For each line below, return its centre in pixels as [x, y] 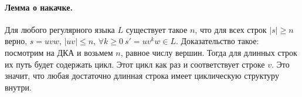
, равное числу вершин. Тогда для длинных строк [209, 52]
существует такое [157, 29]
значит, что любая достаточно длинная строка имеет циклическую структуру [142, 76]
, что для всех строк [231, 29]
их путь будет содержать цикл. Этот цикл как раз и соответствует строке [135, 64]
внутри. [18, 87]
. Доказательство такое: [218, 41]
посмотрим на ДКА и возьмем [59, 52]
